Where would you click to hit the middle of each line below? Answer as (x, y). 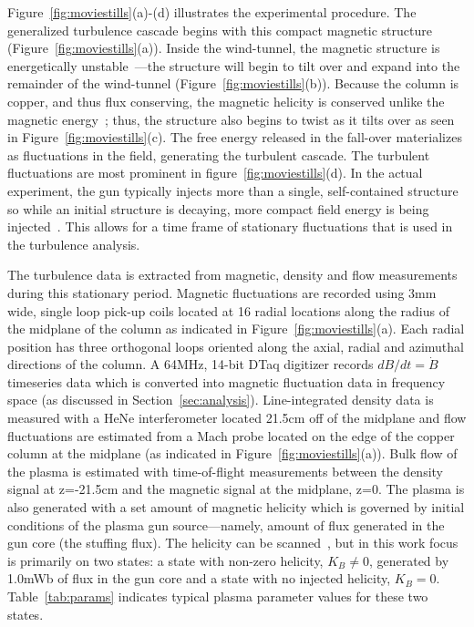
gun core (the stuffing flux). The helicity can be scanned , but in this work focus (233, 543)
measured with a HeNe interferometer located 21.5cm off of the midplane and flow (237, 418)
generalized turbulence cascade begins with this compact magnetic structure (220, 30)
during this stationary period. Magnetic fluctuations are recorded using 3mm (222, 292)
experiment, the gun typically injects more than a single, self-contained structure (233, 190)
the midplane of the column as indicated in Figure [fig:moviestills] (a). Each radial (236, 329)
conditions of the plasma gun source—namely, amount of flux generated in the (226, 524)
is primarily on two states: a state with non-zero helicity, (165, 560)
